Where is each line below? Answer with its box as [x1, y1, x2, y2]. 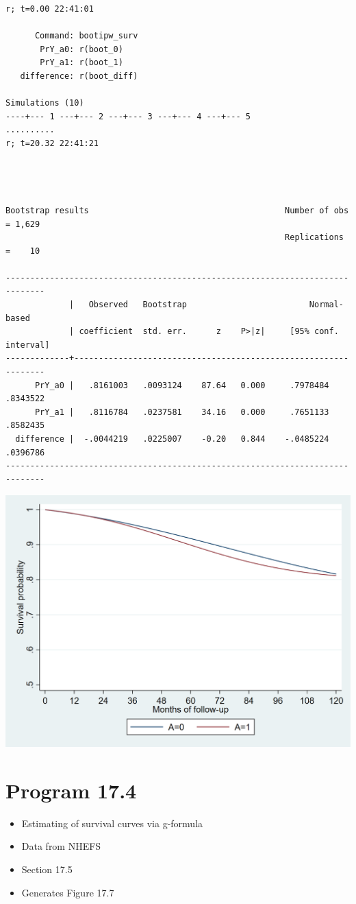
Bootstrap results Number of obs [5, 205, 349, 215]
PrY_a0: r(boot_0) [40, 44, 123, 54]
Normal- [309, 300, 344, 310]
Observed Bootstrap [88, 300, 187, 310]
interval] [5, 340, 50, 350]
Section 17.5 [21, 861, 73, 876]
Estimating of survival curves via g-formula [21, 816, 203, 830]
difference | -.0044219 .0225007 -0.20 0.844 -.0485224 [15, 434, 329, 444]
